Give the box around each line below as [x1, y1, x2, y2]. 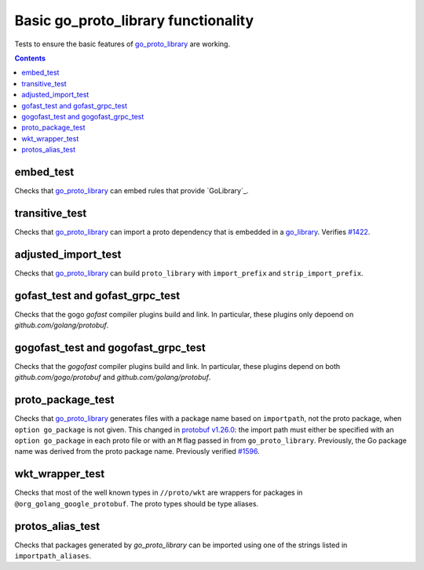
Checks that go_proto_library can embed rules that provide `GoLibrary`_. [14, 185, 249, 195]
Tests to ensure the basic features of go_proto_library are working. [14, 39, 231, 49]
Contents [14, 53, 46, 63]
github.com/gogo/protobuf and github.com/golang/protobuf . [14, 373, 211, 382]
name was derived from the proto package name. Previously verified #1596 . [14, 447, 260, 456]
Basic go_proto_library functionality [14, 12, 254, 29]
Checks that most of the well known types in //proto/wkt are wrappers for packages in [14, 488, 303, 498]
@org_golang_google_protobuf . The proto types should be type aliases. [14, 499, 259, 508]
